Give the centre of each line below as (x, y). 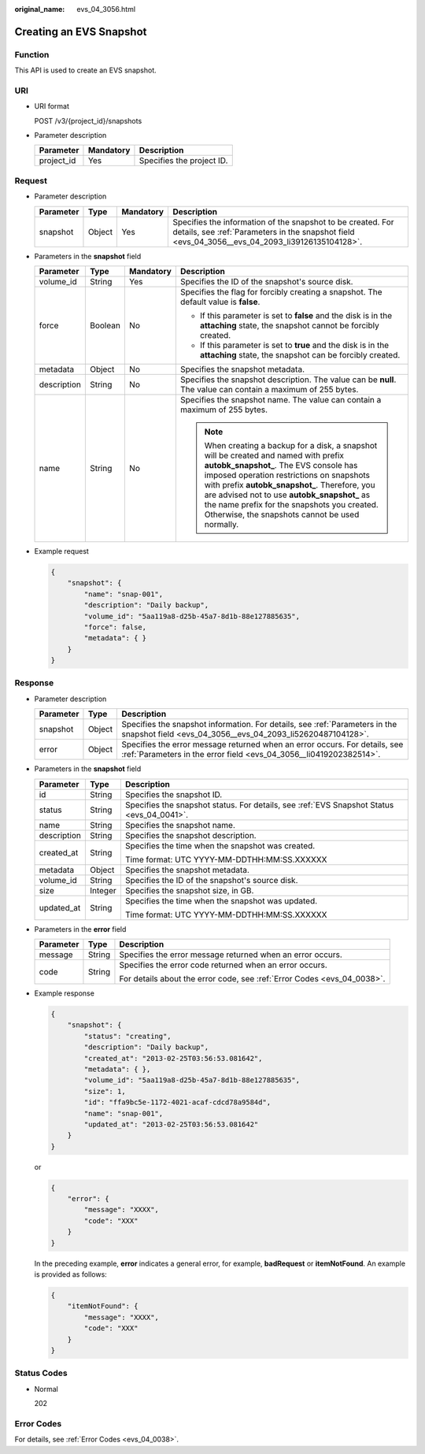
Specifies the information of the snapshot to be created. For (283, 222)
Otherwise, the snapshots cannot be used (282, 514)
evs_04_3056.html (106, 9)
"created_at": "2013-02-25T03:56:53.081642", (173, 1058)
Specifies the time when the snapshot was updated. (221, 900)
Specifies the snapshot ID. (174, 794)
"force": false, (115, 627)
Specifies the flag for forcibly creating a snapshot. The (281, 292)
